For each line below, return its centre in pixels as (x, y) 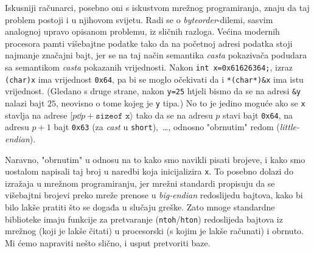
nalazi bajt (25, 102)
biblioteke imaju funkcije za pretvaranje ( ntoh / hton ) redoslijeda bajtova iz (144, 219)
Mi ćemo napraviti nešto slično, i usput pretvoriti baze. (108, 242)
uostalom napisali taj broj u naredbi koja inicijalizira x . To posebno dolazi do (149, 171)
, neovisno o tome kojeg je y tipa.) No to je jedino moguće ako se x (181, 102)
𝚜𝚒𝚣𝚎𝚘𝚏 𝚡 (113, 116)
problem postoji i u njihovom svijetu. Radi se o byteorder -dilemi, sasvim (139, 19)
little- (289, 127)
